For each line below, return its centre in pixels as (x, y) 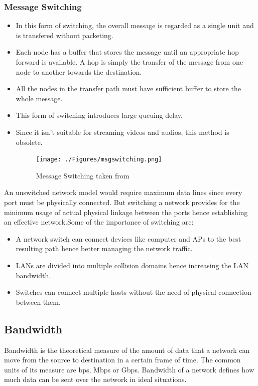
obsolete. (29, 142)
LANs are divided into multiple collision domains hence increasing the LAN (132, 265)
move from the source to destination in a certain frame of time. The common (122, 360)
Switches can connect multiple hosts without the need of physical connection (134, 292)
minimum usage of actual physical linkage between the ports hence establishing (126, 212)
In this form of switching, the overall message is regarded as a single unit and (135, 25)
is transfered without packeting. (64, 35)
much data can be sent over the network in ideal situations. (95, 379)
